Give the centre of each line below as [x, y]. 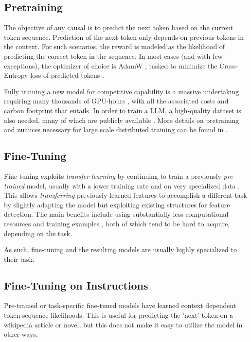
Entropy [16, 75]
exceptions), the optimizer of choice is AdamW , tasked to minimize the [111, 65]
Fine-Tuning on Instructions [76, 285]
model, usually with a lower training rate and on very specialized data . [133, 185]
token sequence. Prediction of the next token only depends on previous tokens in [124, 37]
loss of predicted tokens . [67, 75]
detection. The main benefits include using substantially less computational [116, 214]
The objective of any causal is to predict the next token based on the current [119, 27]
